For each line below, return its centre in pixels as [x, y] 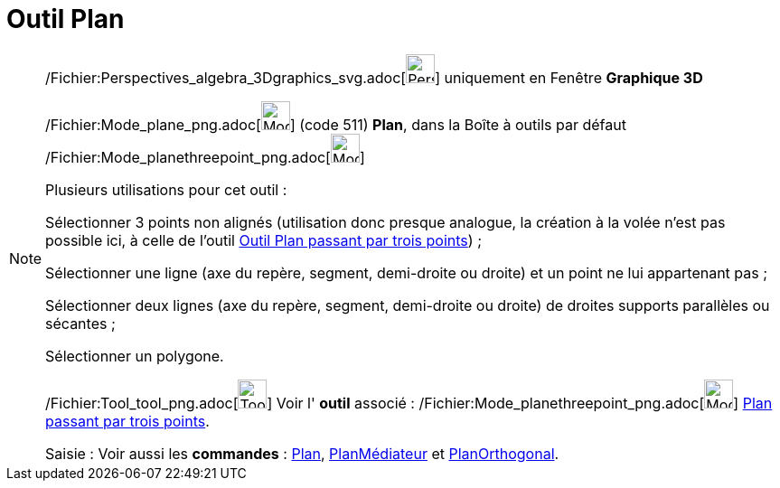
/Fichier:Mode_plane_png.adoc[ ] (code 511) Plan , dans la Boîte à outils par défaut [336, 124]
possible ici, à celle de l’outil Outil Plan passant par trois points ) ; [263, 240]
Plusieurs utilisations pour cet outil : [166, 189]
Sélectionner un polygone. [135, 356]
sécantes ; [80, 323]
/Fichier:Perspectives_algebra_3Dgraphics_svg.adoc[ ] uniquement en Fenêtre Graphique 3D [374, 77]
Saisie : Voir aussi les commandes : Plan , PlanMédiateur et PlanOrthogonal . [302, 453]
